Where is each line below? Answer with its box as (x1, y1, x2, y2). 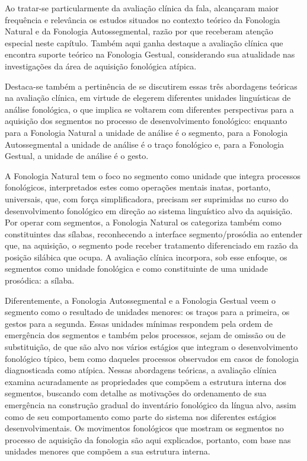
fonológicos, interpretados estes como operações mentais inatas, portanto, (5, 181, 271, 193)
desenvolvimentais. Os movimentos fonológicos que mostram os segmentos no (5, 422, 284, 434)
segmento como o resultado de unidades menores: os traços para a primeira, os (5, 306, 290, 318)
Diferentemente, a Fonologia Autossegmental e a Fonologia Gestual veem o (5, 294, 276, 306)
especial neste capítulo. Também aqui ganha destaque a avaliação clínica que (5, 36, 283, 49)
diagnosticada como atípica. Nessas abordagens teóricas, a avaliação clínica (5, 364, 277, 376)
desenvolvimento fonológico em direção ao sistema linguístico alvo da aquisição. (5, 204, 293, 217)
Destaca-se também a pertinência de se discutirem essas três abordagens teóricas (5, 80, 298, 92)
